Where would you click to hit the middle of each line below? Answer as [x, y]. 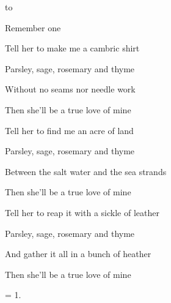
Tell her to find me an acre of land [69, 130]
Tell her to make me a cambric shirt [72, 48]
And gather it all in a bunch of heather [78, 254]
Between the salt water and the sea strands [86, 171]
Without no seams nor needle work [70, 89]
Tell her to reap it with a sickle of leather [82, 212]
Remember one [33, 27]
